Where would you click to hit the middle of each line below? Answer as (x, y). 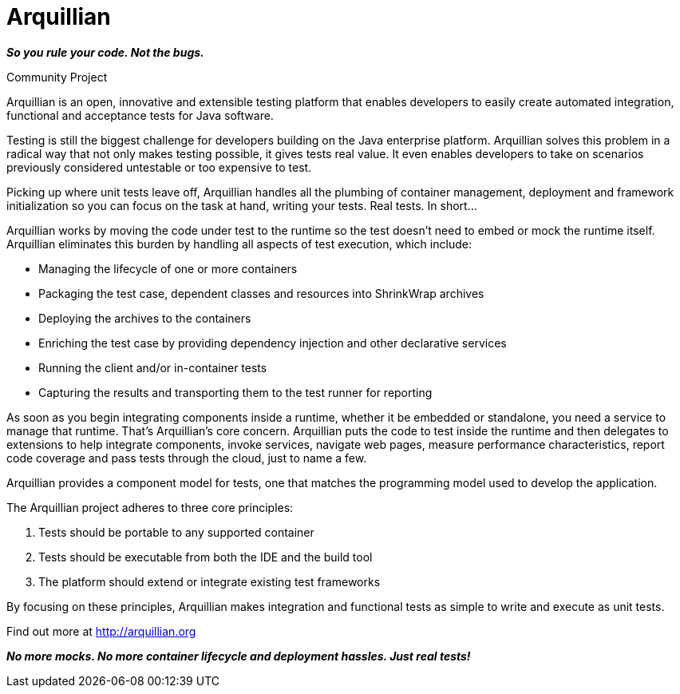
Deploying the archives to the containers (145, 318)
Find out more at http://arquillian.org (101, 631)
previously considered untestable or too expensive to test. (159, 167)
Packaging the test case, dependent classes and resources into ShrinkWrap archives (261, 293)
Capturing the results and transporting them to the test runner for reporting (235, 392)
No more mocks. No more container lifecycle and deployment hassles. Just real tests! (239, 656)
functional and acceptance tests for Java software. (140, 115)
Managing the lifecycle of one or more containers (168, 268)
